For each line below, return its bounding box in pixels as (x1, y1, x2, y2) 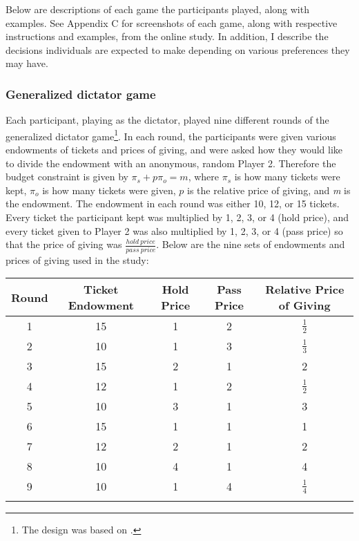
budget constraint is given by (6, 169, 128, 184)
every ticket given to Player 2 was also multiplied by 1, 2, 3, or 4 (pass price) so (6, 223, 343, 238)
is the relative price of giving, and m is (186, 182, 351, 197)
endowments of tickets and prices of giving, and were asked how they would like (6, 142, 343, 157)
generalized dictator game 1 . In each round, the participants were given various (6, 126, 336, 143)
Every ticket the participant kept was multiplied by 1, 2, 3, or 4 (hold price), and (6, 210, 349, 224)
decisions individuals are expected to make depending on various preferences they (6, 42, 350, 57)
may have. (6, 56, 48, 70)
